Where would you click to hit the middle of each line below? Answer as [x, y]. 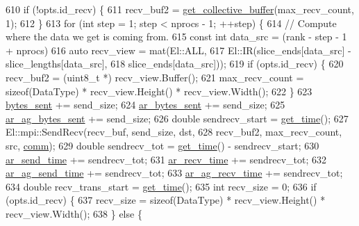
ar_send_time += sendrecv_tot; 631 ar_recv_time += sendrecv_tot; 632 [166, 159]
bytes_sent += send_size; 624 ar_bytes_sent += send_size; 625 [145, 105]
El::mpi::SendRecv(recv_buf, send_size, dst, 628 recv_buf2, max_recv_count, [174, 132]
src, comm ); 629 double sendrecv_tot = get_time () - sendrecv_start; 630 [162, 145]
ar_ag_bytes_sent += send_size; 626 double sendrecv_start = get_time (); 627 [177, 118]
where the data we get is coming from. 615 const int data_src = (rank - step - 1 [176, 37]
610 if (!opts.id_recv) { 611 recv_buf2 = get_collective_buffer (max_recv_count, [180, 9]
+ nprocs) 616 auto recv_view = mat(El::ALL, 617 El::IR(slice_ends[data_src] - [178, 50]
